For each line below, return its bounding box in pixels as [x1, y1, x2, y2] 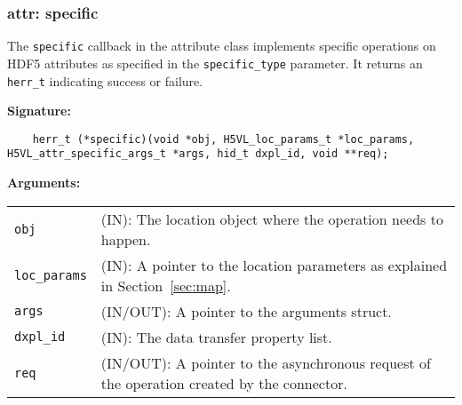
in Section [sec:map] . [100, 274, 231, 296]
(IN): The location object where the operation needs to [100, 208, 443, 229]
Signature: [7, 101, 71, 120]
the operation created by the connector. [100, 372, 347, 393]
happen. [100, 228, 151, 250]
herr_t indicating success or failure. [7, 71, 203, 90]
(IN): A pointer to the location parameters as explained [100, 254, 448, 275]
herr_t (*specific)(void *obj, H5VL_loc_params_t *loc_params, [32, 132, 415, 146]
